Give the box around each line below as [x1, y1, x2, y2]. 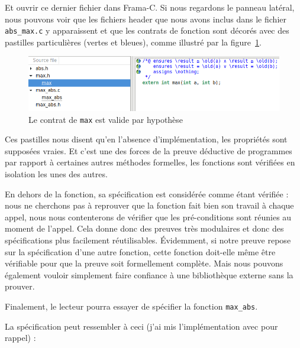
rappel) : [5, 331, 36, 344]
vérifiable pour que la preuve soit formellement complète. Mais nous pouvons [5, 257, 283, 269]
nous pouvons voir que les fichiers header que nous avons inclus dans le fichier [5, 12, 286, 25]
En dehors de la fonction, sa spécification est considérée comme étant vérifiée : [5, 187, 289, 200]
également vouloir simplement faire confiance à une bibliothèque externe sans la [5, 268, 293, 281]
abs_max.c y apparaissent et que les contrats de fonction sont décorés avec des [5, 24, 289, 37]
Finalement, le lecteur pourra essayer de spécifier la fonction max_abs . [5, 300, 258, 312]
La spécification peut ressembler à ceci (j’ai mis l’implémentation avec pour [5, 320, 278, 332]
